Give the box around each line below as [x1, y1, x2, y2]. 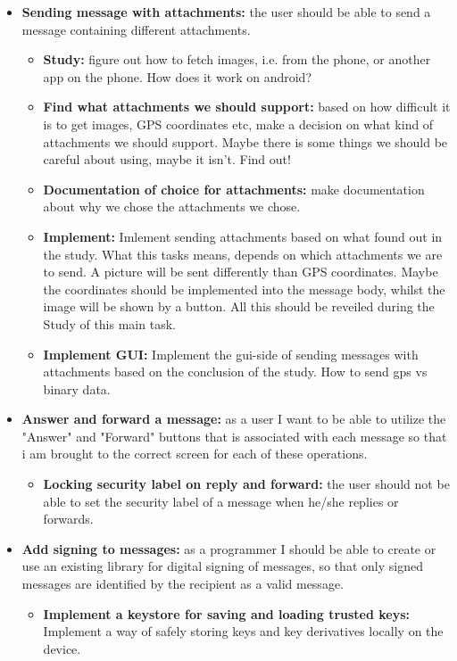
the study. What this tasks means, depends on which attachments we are [43, 244, 443, 263]
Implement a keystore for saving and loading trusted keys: [43, 604, 411, 623]
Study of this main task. [43, 314, 176, 333]
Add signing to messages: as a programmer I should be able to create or [21, 539, 436, 558]
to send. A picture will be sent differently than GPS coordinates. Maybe [43, 262, 438, 281]
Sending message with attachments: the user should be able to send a [21, 3, 431, 21]
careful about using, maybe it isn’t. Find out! [43, 150, 291, 169]
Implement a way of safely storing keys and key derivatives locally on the [43, 622, 444, 640]
